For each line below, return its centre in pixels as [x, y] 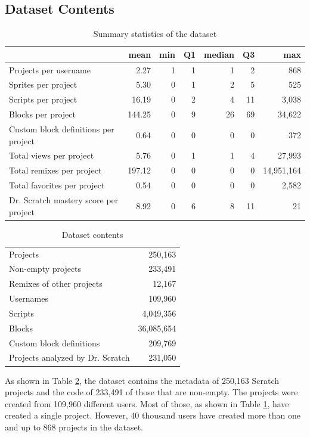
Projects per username [50, 69]
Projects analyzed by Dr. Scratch [69, 357]
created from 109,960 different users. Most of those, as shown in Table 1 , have [147, 403]
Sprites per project [43, 84]
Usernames [29, 298]
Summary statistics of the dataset [155, 34]
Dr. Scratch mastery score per [64, 199]
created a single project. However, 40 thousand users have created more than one [153, 415]
